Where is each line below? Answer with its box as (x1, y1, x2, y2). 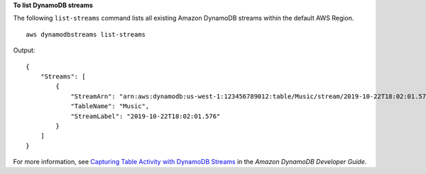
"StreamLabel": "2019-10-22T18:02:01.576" (70, 112, 221, 120)
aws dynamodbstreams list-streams (26, 30, 146, 38)
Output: (13, 46, 35, 54)
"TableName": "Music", (70, 103, 150, 110)
